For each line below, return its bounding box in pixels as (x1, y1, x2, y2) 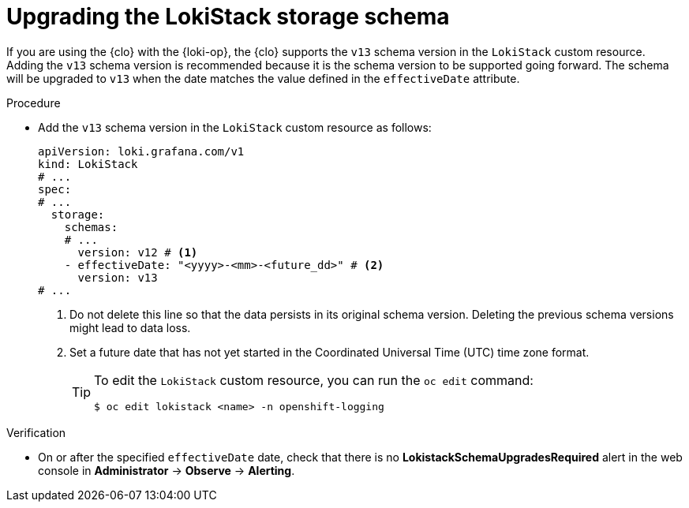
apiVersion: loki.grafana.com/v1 (38, 144, 245, 158)
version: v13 (77, 271, 158, 284)
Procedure (6, 95, 61, 110)
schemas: (64, 220, 118, 233)
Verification (6, 425, 66, 439)
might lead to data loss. (69, 320, 191, 334)
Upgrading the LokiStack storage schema (6, 3, 450, 30)
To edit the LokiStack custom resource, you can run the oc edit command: (94, 372, 534, 388)
